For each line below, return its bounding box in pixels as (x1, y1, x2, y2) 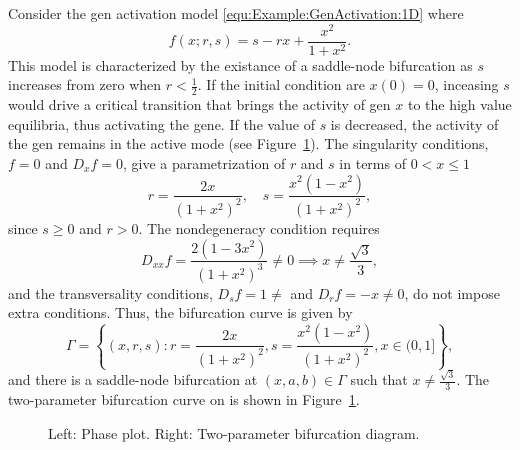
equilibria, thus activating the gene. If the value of (8, 113, 315, 134)
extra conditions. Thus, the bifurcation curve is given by (8, 302, 353, 323)
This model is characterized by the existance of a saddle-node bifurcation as (8, 54, 473, 75)
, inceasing (434, 74, 499, 95)
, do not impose (404, 282, 500, 303)
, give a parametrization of (122, 152, 286, 173)
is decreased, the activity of (330, 113, 499, 134)
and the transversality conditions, (8, 282, 213, 303)
